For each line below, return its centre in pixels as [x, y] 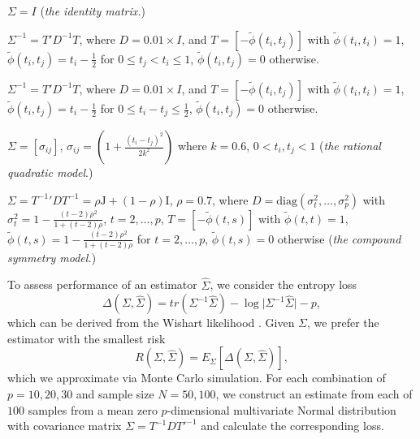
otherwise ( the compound [339, 238]
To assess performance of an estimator [102, 284]
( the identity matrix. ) [93, 11]
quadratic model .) [50, 172]
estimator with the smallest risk [87, 338]
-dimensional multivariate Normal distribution [281, 409]
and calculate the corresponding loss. [292, 426]
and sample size [115, 394]
